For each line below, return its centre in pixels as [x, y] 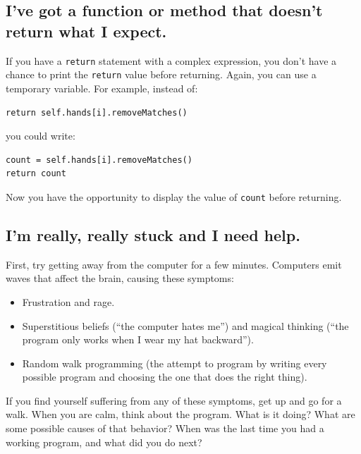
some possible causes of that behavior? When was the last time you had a [165, 428]
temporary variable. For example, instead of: [102, 88]
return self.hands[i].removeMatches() [97, 112]
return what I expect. [86, 31]
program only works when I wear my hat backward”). [138, 339]
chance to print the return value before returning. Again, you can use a [161, 74]
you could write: [41, 136]
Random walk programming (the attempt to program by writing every [175, 363]
